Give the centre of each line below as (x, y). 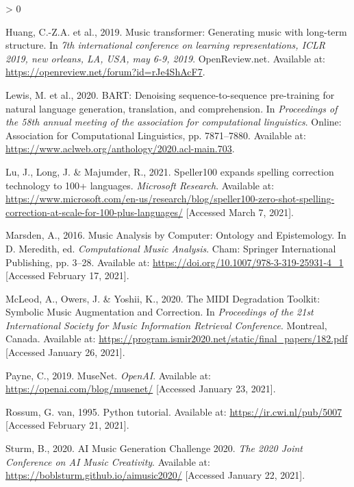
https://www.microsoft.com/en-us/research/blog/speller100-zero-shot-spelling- (170, 199)
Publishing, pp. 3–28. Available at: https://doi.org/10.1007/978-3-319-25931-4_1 (175, 262)
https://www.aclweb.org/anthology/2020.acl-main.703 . (120, 149)
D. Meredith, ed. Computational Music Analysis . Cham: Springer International (171, 248)
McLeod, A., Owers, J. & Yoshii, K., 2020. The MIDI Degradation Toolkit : (163, 298)
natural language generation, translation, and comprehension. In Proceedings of (172, 108)
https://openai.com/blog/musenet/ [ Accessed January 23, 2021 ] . (141, 389)
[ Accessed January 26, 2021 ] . (65, 352)
